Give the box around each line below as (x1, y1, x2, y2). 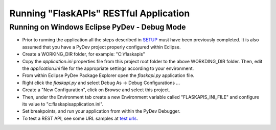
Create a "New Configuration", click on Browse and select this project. (22, 87, 170, 93)
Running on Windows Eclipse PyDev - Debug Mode (9, 22, 186, 32)
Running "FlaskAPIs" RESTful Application (9, 8, 190, 19)
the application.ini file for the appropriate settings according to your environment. (22, 65, 194, 71)
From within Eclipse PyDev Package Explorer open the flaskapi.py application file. (22, 72, 195, 79)
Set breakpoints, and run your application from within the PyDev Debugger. (22, 108, 181, 114)
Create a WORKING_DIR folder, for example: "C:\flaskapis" (22, 51, 145, 57)
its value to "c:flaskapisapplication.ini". (22, 101, 104, 107)
